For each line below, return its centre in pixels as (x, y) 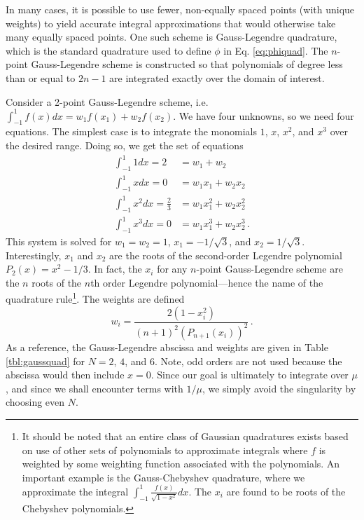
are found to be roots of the (286, 491)
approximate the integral (75, 491)
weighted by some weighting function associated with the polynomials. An (181, 464)
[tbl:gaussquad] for (45, 361)
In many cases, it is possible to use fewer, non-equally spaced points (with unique (180, 9)
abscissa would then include (65, 375)
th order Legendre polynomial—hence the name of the (207, 282)
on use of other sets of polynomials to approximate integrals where (165, 450)
